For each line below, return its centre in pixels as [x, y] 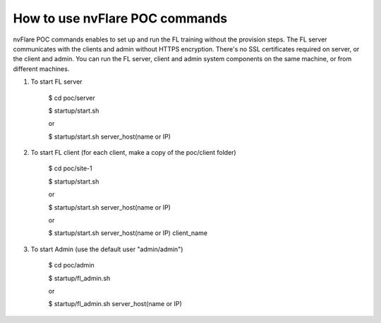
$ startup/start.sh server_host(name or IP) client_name [128, 233]
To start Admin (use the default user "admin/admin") [107, 249]
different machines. [41, 69]
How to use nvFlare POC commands [120, 18]
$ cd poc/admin [71, 265]
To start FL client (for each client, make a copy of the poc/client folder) [133, 153]
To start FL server [56, 82]
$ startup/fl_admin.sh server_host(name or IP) [115, 304]
